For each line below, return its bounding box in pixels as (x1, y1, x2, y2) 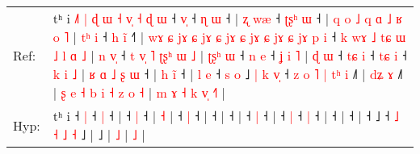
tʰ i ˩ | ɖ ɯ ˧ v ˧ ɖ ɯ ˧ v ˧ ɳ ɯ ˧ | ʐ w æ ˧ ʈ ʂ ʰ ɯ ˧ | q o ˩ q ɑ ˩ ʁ (52, 9, 402, 27)
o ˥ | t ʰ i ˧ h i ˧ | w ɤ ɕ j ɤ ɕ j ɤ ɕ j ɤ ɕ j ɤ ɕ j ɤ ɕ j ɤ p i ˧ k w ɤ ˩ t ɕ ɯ (52, 27, 406, 46)
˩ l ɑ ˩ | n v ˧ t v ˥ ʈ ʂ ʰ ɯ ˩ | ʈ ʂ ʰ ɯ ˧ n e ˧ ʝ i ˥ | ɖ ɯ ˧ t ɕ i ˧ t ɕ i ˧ (52, 46, 407, 65)
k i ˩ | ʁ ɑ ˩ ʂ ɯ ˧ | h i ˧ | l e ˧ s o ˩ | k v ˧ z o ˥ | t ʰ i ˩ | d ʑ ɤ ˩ (52, 65, 403, 83)
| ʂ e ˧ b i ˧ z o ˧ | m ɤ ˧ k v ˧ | (52, 83, 226, 102)
